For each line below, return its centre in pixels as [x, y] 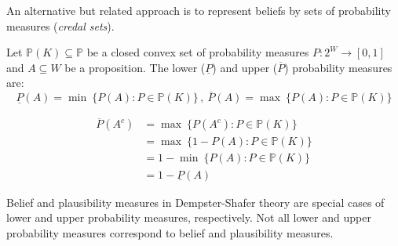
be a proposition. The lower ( [135, 67]
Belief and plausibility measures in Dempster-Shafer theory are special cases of [195, 202]
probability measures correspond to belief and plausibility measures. [170, 232]
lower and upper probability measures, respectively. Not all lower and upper [189, 217]
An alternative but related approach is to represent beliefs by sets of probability [199, 10]
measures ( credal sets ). [60, 25]
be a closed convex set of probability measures [198, 52]
